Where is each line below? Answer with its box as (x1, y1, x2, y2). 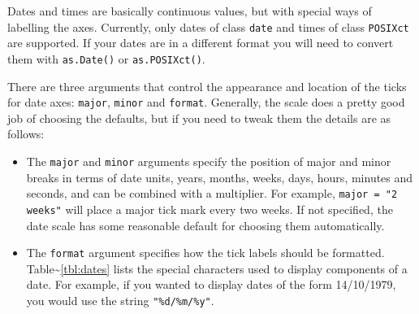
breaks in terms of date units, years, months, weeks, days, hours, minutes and (26, 168, 413, 185)
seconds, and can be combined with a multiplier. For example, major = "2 (26, 185, 398, 202)
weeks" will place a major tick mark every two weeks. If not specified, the (26, 200, 393, 217)
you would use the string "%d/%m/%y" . (26, 291, 214, 308)
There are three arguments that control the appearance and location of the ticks (7, 77, 407, 94)
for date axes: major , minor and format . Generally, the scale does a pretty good (7, 94, 405, 111)
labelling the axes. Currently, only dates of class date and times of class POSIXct (7, 18, 409, 35)
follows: (7, 125, 45, 142)
